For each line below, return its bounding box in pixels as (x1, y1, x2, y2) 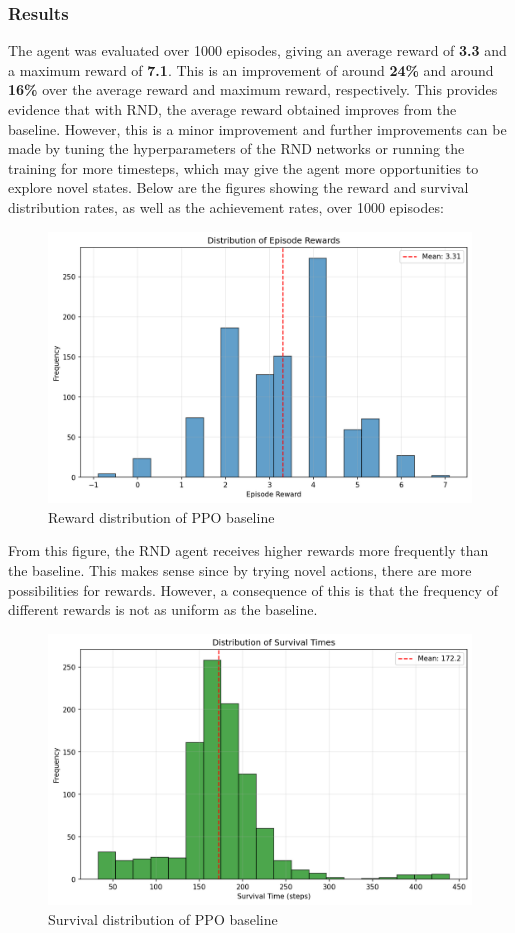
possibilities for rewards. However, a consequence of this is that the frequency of (8, 579, 498, 600)
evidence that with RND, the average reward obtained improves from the (8, 99, 457, 119)
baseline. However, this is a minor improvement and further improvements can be (8, 118, 507, 139)
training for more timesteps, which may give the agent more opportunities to (8, 157, 479, 178)
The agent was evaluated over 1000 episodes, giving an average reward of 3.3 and (8, 40, 507, 61)
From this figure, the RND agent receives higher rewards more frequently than (8, 540, 489, 561)
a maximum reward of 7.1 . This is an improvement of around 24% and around (8, 59, 494, 80)
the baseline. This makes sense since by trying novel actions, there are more (8, 559, 472, 580)
